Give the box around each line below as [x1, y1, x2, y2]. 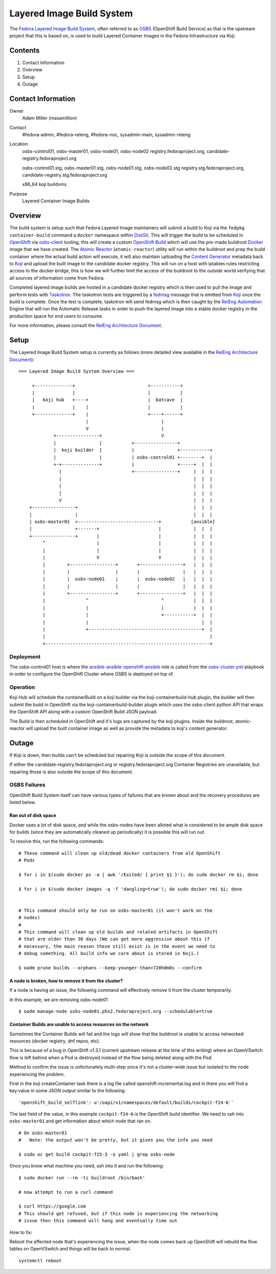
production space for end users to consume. [9, 313, 103, 319]
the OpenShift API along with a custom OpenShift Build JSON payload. [9, 709, 158, 715]
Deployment [9, 653, 41, 660]
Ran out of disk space [9, 812, 56, 819]
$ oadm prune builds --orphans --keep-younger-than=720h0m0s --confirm [18, 965, 202, 970]
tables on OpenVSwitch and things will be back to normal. [9, 1246, 131, 1252]
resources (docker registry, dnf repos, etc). [9, 1037, 101, 1044]
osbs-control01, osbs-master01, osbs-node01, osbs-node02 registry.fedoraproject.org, [22, 148, 205, 154]
